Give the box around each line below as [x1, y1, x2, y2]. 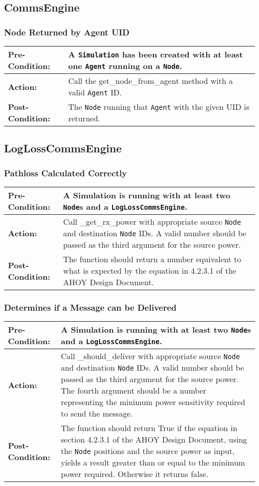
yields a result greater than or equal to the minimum [61, 457, 245, 469]
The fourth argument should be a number [61, 385, 207, 397]
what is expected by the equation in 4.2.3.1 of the [63, 265, 237, 276]
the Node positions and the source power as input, [61, 445, 235, 457]
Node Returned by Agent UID [4, 25, 129, 38]
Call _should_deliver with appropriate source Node [61, 350, 240, 362]
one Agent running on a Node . [68, 60, 182, 71]
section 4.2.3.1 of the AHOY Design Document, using [61, 434, 247, 446]
